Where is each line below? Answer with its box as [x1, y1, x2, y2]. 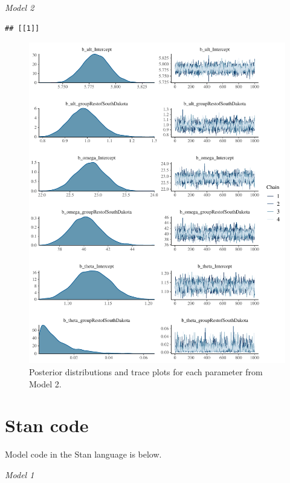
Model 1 [5, 468, 34, 481]
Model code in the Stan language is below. [5, 448, 162, 461]
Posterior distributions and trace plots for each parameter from [29, 365, 263, 378]
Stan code [5, 413, 89, 438]
